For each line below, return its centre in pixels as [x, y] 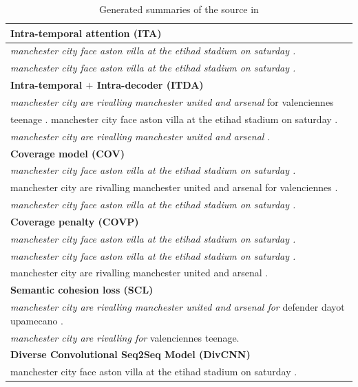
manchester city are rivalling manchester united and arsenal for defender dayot [178, 307]
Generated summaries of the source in [179, 9]
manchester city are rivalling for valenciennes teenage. [125, 337]
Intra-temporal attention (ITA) [86, 33]
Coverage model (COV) [67, 153]
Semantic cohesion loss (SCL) [82, 290]
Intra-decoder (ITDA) [150, 85]
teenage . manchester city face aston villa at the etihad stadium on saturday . [174, 119]
